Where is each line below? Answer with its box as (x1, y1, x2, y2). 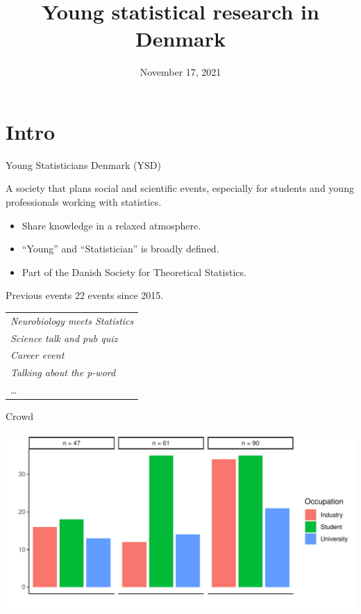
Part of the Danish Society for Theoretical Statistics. (22, 264, 246, 279)
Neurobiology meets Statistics (10, 313, 134, 328)
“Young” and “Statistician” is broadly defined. (22, 241, 219, 256)
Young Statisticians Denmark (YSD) (6, 157, 161, 172)
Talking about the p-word (10, 365, 116, 380)
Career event (10, 348, 65, 362)
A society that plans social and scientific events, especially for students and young (6, 181, 354, 195)
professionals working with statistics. (6, 195, 162, 209)
